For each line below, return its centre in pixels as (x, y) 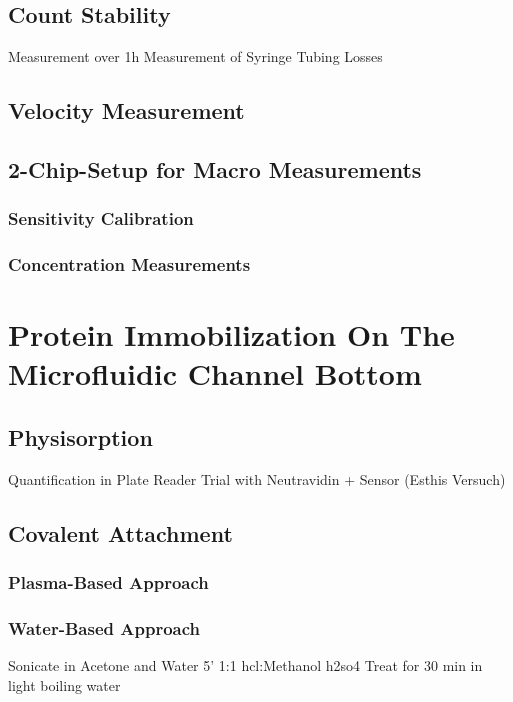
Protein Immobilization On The (231, 334)
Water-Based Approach (104, 627)
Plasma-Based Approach (108, 582)
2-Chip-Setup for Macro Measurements (215, 168)
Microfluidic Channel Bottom (215, 373)
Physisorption (80, 437)
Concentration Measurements (129, 264)
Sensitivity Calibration (101, 218)
